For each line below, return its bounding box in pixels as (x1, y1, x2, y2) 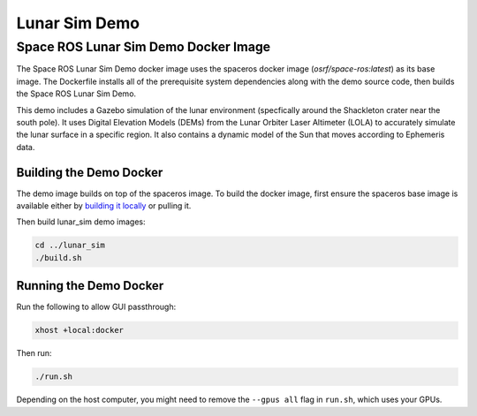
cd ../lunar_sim (34, 240, 106, 251)
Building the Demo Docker (16, 164, 163, 180)
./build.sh (34, 253, 82, 262)
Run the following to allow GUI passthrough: (16, 301, 177, 313)
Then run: (16, 348, 52, 359)
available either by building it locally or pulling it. (16, 200, 192, 211)
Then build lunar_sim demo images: (16, 216, 146, 227)
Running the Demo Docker (16, 278, 164, 293)
